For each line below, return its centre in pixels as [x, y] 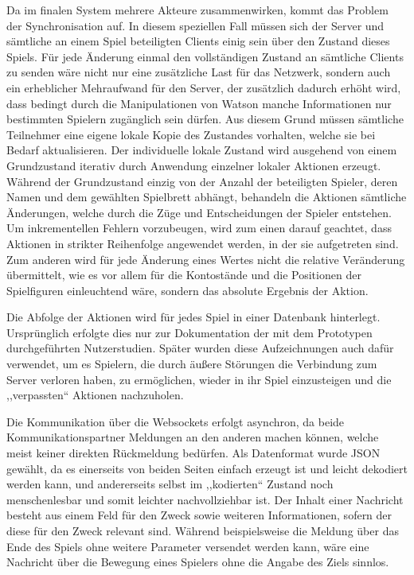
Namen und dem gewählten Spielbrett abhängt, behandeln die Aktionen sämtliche [207, 197]
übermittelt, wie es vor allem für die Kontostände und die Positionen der [184, 275]
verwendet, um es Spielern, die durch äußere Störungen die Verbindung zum [192, 364]
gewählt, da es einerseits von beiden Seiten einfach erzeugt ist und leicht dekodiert [207, 468]
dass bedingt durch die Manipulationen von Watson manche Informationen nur [199, 103]
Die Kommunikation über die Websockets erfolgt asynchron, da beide [176, 421]
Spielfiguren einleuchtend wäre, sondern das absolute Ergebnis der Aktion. [187, 290]
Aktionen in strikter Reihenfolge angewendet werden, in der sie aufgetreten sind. [203, 243]
